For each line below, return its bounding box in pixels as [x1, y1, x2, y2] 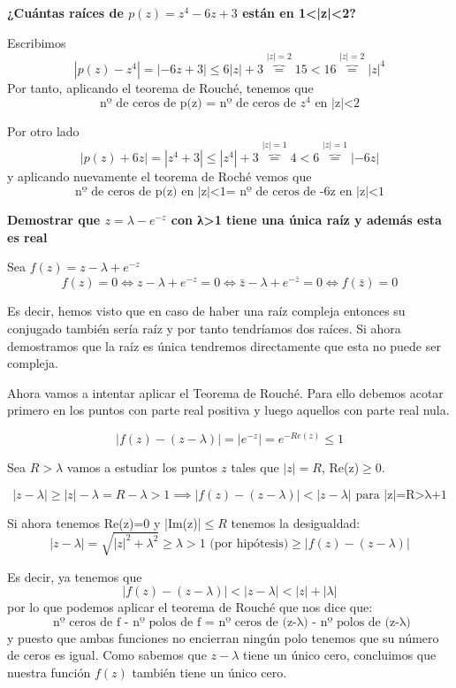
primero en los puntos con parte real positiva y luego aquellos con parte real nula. [7, 401, 450, 419]
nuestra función [7, 663, 91, 682]
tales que [231, 457, 279, 476]
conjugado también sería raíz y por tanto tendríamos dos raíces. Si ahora [7, 318, 401, 337]
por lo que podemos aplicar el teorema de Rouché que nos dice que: [7, 598, 373, 616]
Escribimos [7, 33, 66, 51]
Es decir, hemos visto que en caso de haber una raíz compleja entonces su [7, 302, 406, 320]
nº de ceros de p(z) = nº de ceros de [100, 97, 296, 111]
